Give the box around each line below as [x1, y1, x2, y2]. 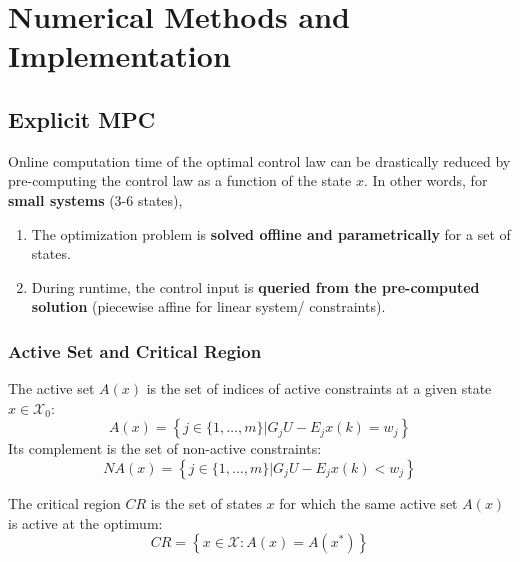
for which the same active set [279, 492, 458, 513]
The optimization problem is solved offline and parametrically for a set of [31, 223, 511, 244]
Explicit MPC [8, 103, 156, 134]
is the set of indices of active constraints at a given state [146, 378, 492, 399]
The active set [8, 378, 95, 399]
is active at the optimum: [8, 512, 163, 533]
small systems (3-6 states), [8, 189, 183, 210]
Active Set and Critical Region [8, 338, 262, 363]
